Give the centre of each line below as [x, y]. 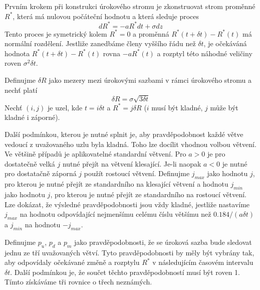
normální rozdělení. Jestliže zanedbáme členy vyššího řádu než [100, 43]
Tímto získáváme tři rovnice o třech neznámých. [78, 282]
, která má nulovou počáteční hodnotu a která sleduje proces [106, 16]
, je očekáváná [225, 43]
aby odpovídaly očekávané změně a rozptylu [72, 262]
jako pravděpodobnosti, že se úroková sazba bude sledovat [163, 242]
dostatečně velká [30, 163]
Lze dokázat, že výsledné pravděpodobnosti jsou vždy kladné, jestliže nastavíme [127, 204]
